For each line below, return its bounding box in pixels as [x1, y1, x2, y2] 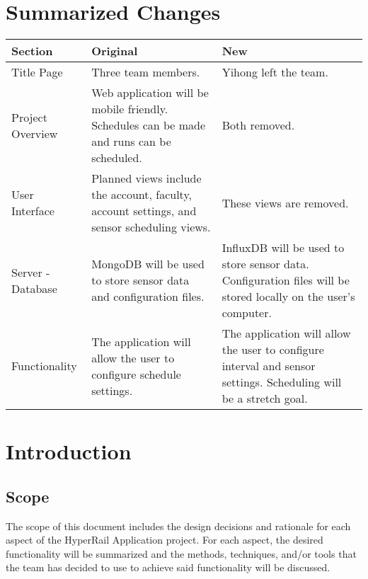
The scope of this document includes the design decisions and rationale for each [6, 518, 351, 533]
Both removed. [222, 117, 295, 134]
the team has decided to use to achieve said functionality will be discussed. [6, 560, 330, 575]
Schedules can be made [91, 117, 206, 134]
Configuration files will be [222, 272, 350, 289]
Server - [11, 263, 50, 280]
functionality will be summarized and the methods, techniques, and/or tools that [6, 546, 357, 561]
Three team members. [91, 64, 200, 81]
